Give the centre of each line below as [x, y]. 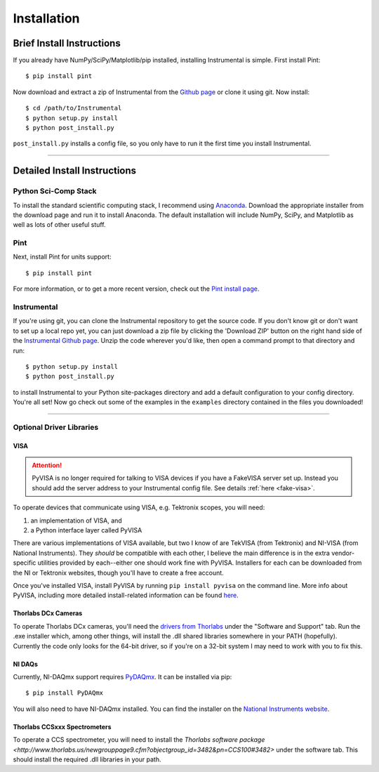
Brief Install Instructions [67, 43]
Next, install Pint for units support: [62, 257]
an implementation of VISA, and [76, 521]
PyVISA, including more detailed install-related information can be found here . [126, 595]
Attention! [47, 465]
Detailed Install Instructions [75, 171]
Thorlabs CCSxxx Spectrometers [62, 726]
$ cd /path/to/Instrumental [74, 108]
